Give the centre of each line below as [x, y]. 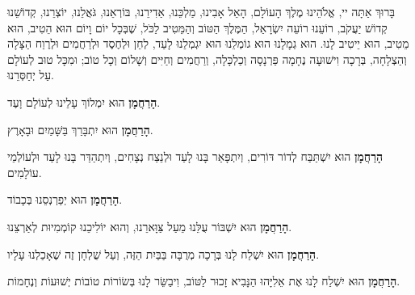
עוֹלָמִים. [25, 172]
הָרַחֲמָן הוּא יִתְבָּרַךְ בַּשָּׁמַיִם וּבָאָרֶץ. [80, 129]
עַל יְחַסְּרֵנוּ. [31, 75]
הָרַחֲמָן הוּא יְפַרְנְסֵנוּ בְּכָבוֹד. [65, 199]
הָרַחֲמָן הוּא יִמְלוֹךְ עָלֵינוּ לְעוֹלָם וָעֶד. [84, 101]
